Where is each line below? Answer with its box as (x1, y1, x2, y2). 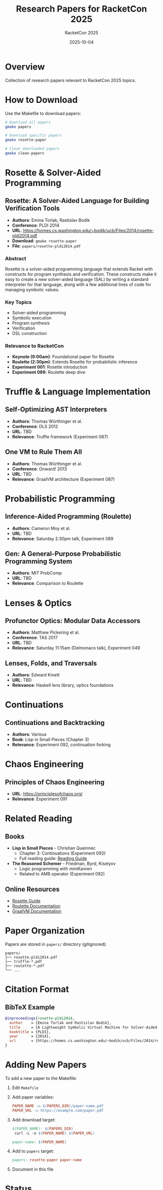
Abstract (5, 255, 27, 262)
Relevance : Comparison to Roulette (12, 580, 83, 586)
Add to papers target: (12, 1148, 54, 1154)
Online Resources (5, 885, 60, 893)
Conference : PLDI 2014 (12, 222, 60, 228)
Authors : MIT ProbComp (12, 570, 62, 576)
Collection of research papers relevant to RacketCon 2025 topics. (5, 77, 136, 83)
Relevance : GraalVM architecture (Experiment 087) (12, 476, 115, 482)
